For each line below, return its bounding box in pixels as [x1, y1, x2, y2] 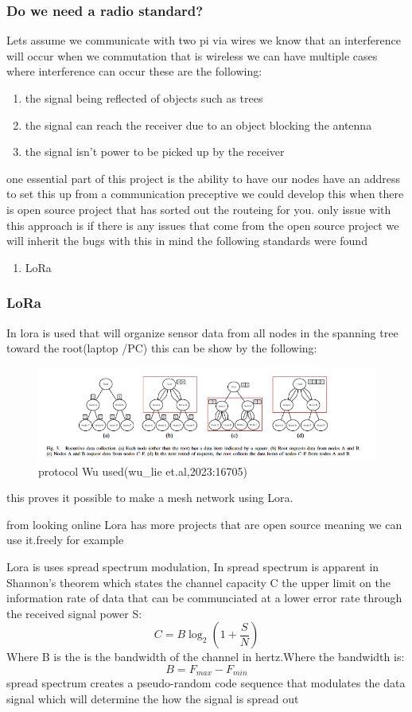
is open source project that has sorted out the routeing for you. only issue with [6, 200, 391, 217]
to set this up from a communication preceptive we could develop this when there [6, 185, 404, 202]
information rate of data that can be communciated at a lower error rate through [6, 589, 402, 606]
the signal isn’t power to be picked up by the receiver [25, 143, 285, 160]
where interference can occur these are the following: [6, 63, 262, 80]
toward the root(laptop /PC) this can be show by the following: [6, 340, 317, 356]
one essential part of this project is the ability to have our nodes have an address [6, 169, 400, 186]
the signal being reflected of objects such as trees [25, 90, 263, 106]
